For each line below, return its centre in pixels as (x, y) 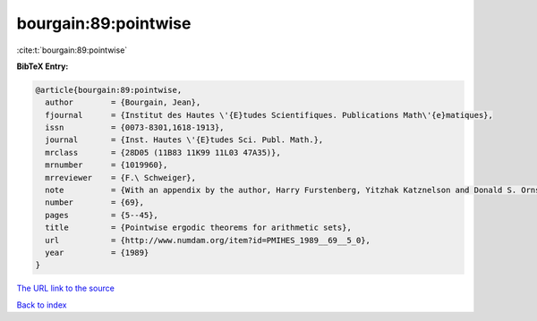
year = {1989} (97, 253)
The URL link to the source (66, 288)
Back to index (42, 305)
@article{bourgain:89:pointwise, (109, 90)
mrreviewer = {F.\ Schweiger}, (121, 177)
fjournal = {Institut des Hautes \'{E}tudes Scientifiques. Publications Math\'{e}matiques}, (269, 115)
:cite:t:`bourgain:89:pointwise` (72, 50)
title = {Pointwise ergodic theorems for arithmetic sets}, (199, 228)
